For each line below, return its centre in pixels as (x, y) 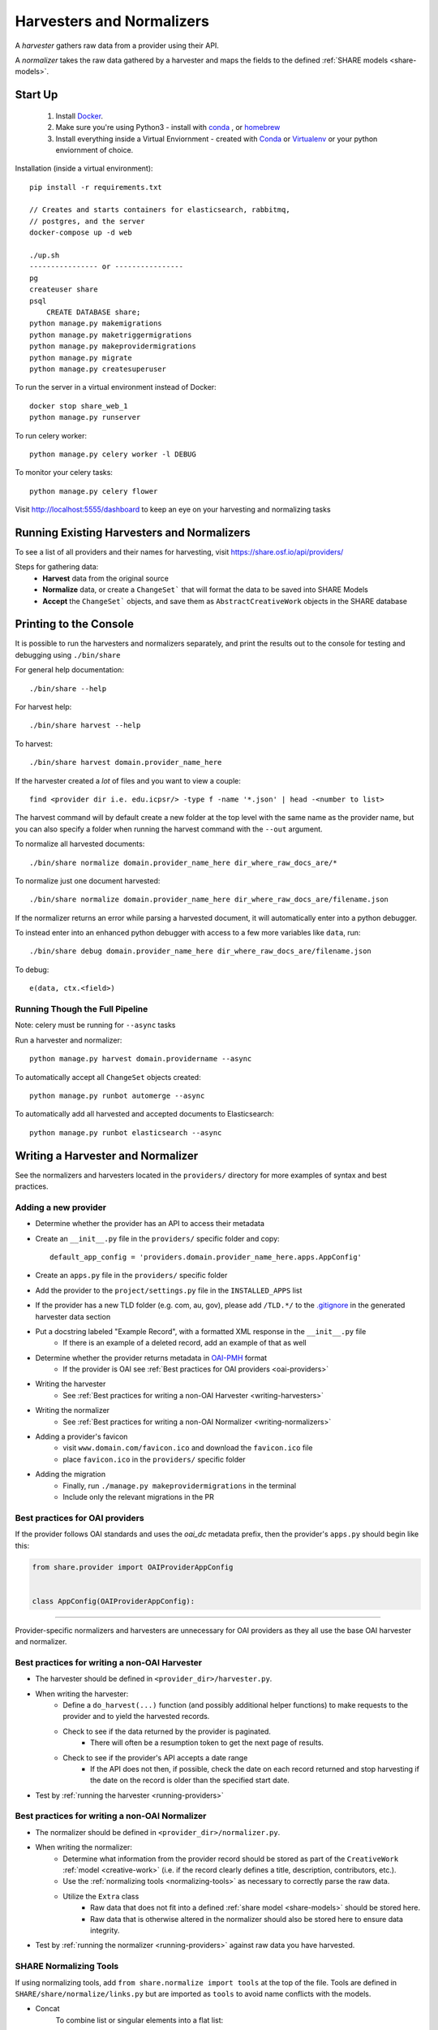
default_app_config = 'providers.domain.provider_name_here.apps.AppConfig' (206, 1257)
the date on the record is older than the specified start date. (190, 1780)
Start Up (36, 95)
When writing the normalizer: (84, 1847)
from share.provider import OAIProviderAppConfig (133, 1567)
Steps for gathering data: (57, 567)
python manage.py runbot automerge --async (117, 1095)
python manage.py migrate (81, 358)
